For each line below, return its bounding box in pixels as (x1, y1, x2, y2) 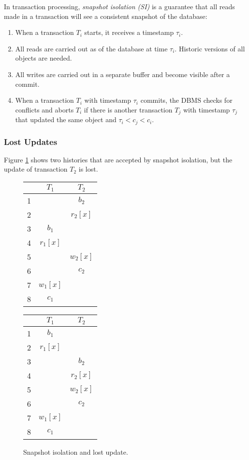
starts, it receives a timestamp (84, 27, 174, 37)
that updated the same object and (15, 114, 117, 125)
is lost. (78, 164, 98, 174)
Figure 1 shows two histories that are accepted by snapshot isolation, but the (4, 154, 233, 164)
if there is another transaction (84, 104, 173, 114)
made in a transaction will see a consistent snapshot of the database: (4, 11, 207, 21)
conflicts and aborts (15, 104, 74, 114)
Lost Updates (4, 135, 58, 147)
